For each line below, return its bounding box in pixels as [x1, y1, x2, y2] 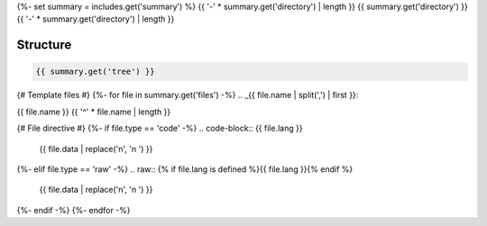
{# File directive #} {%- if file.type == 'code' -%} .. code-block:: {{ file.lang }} [16, 122, 303, 134]
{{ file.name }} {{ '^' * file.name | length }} [16, 106, 171, 117]
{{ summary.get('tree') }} [35, 67, 155, 77]
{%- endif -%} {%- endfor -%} [16, 204, 131, 215]
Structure [16, 37, 72, 53]
